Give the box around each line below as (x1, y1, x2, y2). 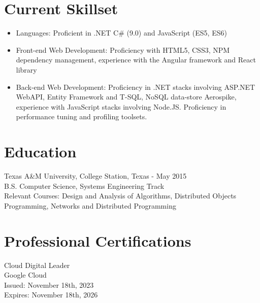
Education (4, 141, 77, 162)
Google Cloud (4, 270, 47, 280)
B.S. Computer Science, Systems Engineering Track (4, 180, 165, 191)
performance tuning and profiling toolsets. (16, 111, 147, 122)
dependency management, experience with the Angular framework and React (16, 54, 256, 65)
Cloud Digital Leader (4, 259, 70, 270)
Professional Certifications (4, 230, 191, 251)
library (16, 64, 37, 75)
